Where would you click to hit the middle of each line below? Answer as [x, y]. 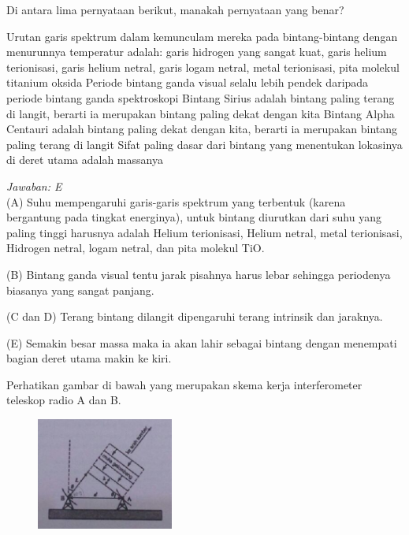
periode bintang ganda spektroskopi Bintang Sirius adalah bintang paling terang [201, 97]
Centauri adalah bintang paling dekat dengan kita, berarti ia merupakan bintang [202, 129]
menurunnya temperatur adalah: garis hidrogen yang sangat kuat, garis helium [197, 52]
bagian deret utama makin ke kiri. [89, 358]
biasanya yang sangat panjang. [80, 290]
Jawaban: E [34, 186]
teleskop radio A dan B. [64, 400]
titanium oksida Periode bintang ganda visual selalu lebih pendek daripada [188, 82]
